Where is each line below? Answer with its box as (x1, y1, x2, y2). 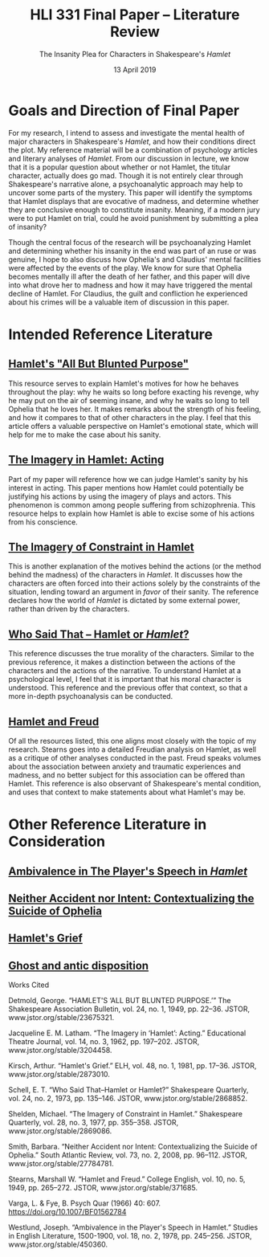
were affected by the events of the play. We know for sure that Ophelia (8, 263, 243, 272)
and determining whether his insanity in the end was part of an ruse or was (8, 246, 257, 255)
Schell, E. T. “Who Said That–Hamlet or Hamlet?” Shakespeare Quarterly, (8, 1085, 249, 1095)
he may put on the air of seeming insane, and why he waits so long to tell (8, 395, 250, 405)
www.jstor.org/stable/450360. (8, 1239, 108, 1250)
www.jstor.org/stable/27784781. (8, 1159, 114, 1169)
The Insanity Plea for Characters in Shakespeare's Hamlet (39, 49, 231, 59)
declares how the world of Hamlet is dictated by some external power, (8, 596, 241, 606)
